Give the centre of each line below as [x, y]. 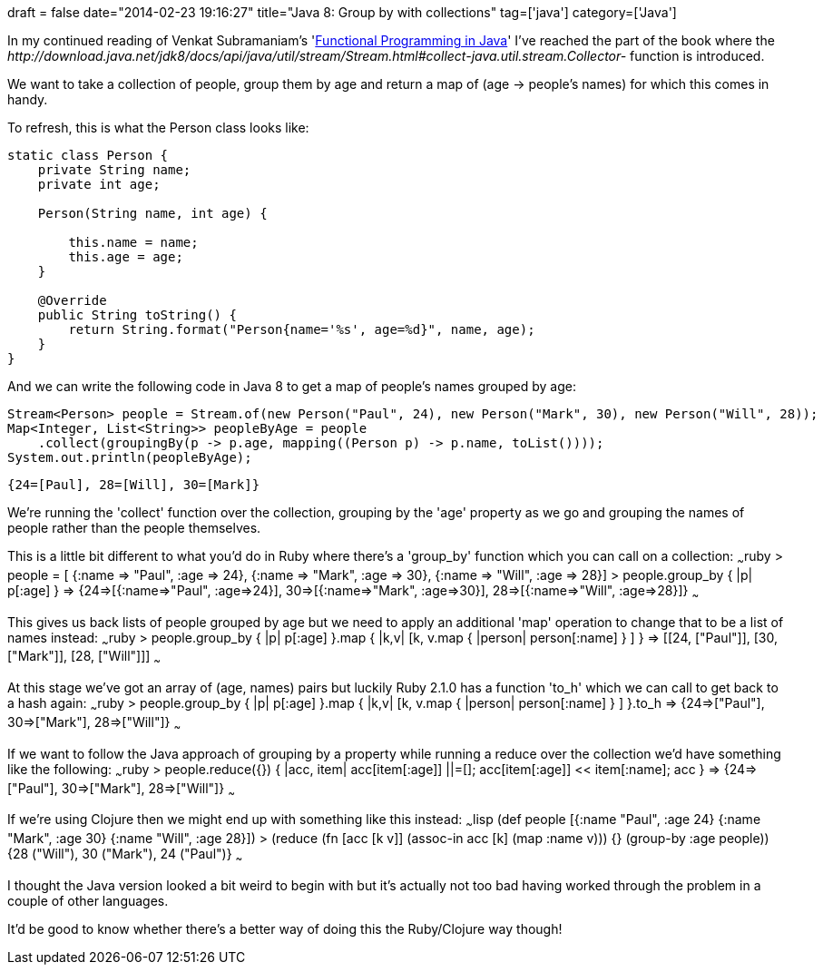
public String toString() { [137, 315]
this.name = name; [133, 242]
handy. [28, 99]
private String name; [114, 170]
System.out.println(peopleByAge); [130, 457]
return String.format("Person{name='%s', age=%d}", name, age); [302, 329]
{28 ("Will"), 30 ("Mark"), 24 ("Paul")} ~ [125, 855]
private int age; [99, 184]
